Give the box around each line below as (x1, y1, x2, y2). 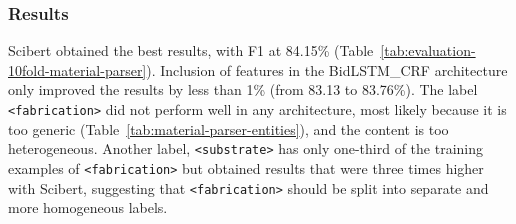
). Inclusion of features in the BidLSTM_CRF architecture (146, 59, 508, 80)
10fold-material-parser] (8, 59, 147, 80)
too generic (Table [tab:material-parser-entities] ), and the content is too (8, 118, 449, 139)
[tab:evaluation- (380, 40, 476, 61)
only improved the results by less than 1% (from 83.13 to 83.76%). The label (8, 79, 478, 100)
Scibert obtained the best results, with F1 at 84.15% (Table (8, 40, 374, 61)
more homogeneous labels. (8, 197, 168, 218)
